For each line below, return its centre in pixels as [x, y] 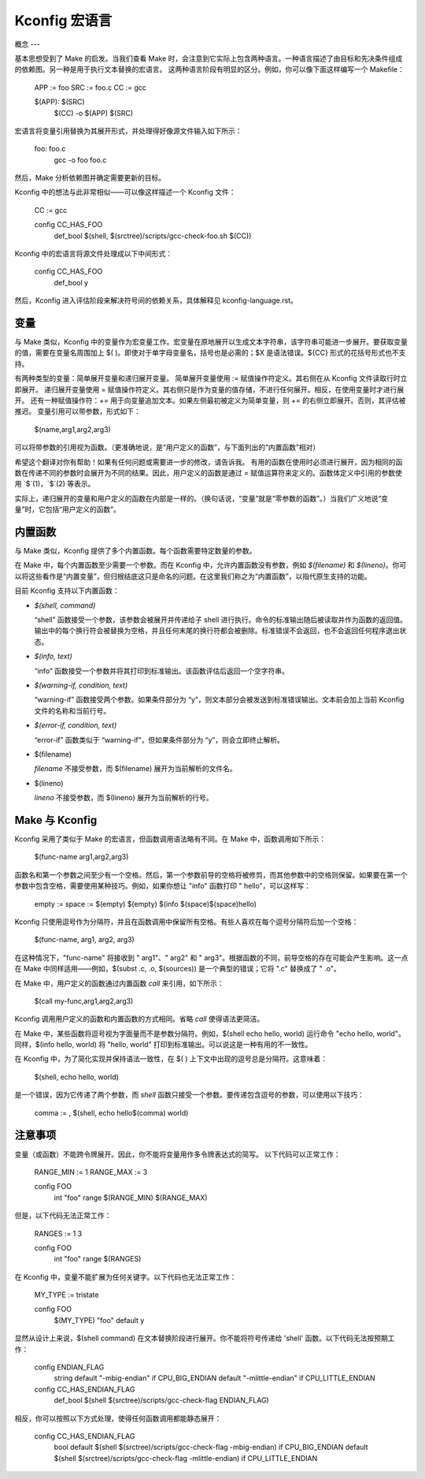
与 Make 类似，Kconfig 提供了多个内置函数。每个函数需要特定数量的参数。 [135, 551]
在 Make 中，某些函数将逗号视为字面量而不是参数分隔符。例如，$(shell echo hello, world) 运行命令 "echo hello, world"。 [210, 1034]
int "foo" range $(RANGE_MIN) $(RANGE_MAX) [131, 1198]
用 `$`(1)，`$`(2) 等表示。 [55, 484]
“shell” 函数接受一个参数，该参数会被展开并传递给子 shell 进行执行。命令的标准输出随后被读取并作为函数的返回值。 [221, 620]
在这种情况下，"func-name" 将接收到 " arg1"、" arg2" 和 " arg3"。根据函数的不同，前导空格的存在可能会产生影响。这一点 [211, 957]
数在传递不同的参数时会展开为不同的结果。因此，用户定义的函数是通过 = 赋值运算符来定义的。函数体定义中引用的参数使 [209, 473]
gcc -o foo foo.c [80, 160]
